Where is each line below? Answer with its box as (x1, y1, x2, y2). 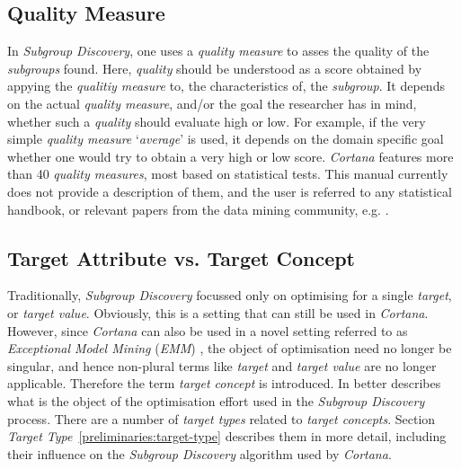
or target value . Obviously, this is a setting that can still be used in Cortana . (7, 303, 429, 322)
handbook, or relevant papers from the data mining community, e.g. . (7, 199, 389, 218)
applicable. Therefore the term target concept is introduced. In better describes (7, 374, 441, 393)
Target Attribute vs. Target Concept (7, 243, 356, 271)
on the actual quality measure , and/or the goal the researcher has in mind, (7, 93, 417, 112)
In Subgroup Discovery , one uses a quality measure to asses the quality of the (7, 41, 430, 60)
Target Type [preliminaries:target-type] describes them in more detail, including (7, 427, 447, 446)
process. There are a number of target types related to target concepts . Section (7, 409, 436, 428)
